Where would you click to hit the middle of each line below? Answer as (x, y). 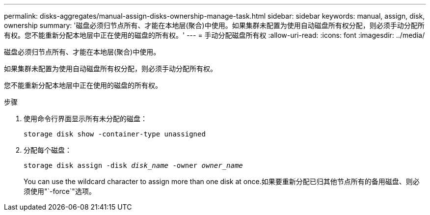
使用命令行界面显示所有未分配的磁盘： (85, 119)
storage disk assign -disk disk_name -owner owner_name (133, 165)
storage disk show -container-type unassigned (115, 134)
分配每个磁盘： (48, 150)
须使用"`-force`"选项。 (60, 191)
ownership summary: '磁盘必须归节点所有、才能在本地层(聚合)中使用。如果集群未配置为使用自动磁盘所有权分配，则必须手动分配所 (214, 25)
